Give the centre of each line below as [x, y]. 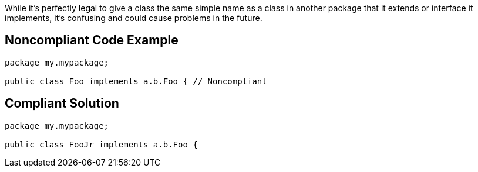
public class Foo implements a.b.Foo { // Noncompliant [136, 81]
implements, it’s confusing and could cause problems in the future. [134, 18]
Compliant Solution [62, 104]
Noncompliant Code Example [92, 40]
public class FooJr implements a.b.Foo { [101, 144]
